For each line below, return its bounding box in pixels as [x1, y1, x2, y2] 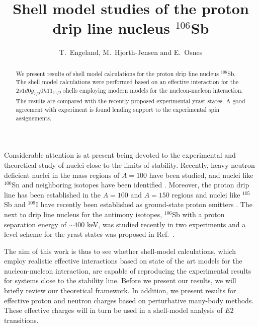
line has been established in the [4, 189, 101, 200]
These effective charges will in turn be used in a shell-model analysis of [4, 305, 223, 315]
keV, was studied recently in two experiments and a [87, 219, 246, 229]
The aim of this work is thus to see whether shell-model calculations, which [4, 245, 236, 256]
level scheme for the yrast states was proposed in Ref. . [4, 229, 175, 239]
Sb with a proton [172, 209, 225, 219]
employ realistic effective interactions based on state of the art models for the [4, 255, 242, 266]
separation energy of [4, 219, 66, 229]
